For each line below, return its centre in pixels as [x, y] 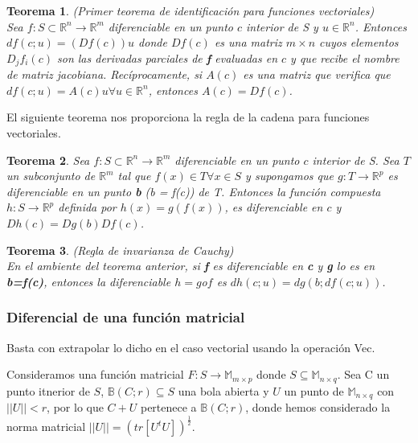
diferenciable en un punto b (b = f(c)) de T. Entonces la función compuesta [194, 191]
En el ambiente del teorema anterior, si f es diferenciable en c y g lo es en [191, 266]
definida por [87, 207]
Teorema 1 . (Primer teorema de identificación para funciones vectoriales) [191, 10]
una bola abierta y [223, 390]
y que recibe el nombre [345, 57]
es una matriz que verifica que [317, 74]
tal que [134, 176]
